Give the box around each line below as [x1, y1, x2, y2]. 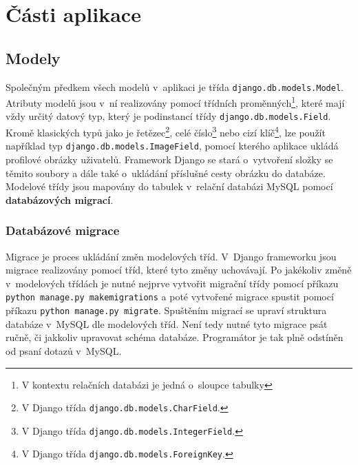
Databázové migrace [6, 222, 120, 239]
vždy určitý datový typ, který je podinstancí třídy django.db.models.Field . [6, 109, 331, 123]
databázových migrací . [6, 192, 114, 207]
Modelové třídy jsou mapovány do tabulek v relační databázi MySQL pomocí [6, 179, 333, 194]
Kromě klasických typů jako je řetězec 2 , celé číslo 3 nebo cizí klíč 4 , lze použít [6, 123, 326, 139]
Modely [6, 47, 61, 68]
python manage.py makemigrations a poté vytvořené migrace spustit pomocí [6, 289, 334, 304]
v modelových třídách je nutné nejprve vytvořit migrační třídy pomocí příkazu [6, 276, 339, 290]
